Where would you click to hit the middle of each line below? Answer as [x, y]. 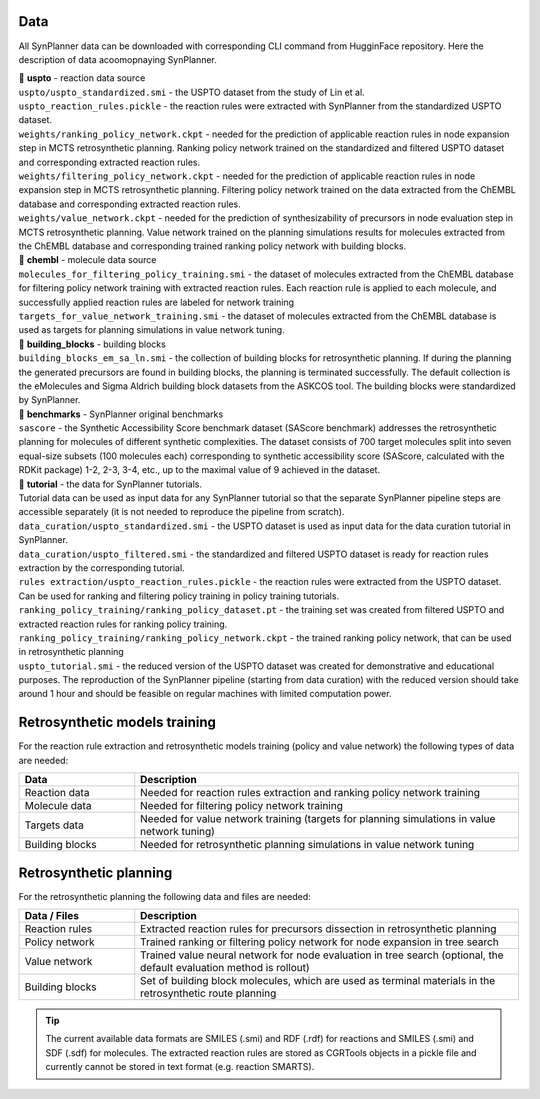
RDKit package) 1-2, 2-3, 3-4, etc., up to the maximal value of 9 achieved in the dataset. [199, 470]
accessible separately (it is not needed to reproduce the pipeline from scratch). [181, 512]
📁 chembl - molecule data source [87, 260]
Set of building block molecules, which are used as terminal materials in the [318, 981]
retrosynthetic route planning [208, 993]
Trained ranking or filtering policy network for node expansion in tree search [319, 942]
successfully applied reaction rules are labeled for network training [156, 302]
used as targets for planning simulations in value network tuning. [151, 330]
